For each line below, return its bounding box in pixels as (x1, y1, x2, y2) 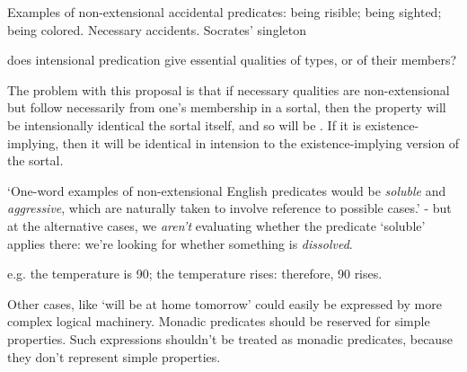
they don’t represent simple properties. (7, 347, 221, 366)
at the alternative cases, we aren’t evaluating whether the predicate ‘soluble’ (7, 216, 426, 235)
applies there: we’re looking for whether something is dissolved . (7, 234, 353, 252)
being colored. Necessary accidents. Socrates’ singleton (7, 20, 306, 39)
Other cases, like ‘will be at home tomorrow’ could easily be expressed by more (7, 294, 442, 313)
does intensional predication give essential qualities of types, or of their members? (7, 50, 457, 69)
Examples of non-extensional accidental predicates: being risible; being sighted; (7, 3, 442, 21)
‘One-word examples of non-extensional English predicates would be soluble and (7, 181, 446, 199)
